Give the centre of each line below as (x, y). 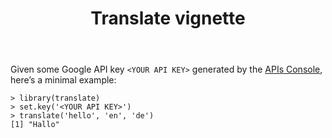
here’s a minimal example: (63, 80)
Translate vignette (168, 18)
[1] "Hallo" (35, 125)
